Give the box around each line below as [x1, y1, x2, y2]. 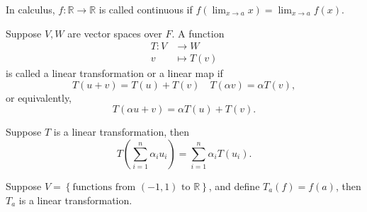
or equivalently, [6, 90, 72, 105]
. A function [171, 25, 225, 40]
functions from [72, 182, 136, 193]
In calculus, [6, 2, 55, 16]
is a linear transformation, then [53, 124, 190, 139]
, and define [208, 179, 260, 194]
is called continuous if [98, 2, 193, 16]
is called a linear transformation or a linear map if [6, 66, 223, 81]
